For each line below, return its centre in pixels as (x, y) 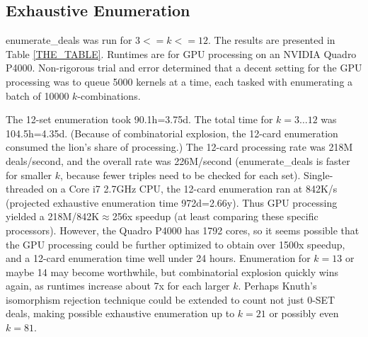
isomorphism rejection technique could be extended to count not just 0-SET (171, 299)
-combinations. (109, 95)
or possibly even (304, 313)
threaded (25, 189)
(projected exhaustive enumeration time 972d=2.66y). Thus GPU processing (172, 202)
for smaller (29, 175)
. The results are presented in (271, 40)
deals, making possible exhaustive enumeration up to (120, 313)
